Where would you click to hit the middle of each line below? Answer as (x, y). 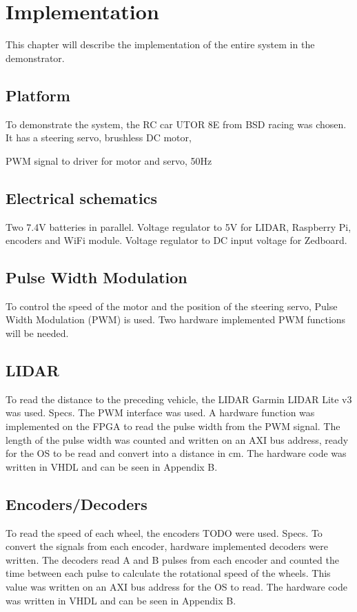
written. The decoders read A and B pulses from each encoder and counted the (172, 559)
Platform (38, 95)
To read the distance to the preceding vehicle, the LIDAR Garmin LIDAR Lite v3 (179, 399)
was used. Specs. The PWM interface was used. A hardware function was (160, 412)
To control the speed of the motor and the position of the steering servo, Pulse (172, 306)
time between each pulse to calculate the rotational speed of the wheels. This (168, 573)
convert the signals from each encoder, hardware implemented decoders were (167, 546)
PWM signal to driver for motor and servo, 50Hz (109, 160)
